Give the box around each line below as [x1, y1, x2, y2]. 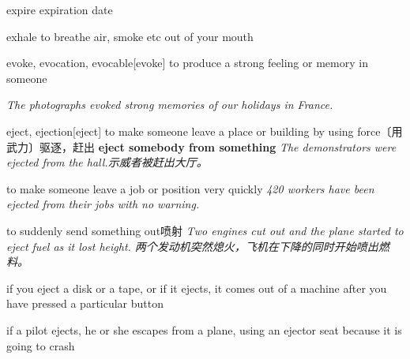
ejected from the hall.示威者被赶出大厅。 [6, 154, 208, 170]
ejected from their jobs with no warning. [6, 196, 200, 212]
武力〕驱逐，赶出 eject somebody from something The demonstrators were [6, 138, 397, 155]
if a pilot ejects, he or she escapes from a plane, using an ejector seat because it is [6, 321, 402, 338]
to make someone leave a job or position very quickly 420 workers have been [6, 180, 374, 196]
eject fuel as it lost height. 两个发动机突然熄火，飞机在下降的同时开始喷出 [6, 237, 378, 254]
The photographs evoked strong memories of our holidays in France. [6, 96, 333, 113]
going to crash [6, 337, 75, 353]
